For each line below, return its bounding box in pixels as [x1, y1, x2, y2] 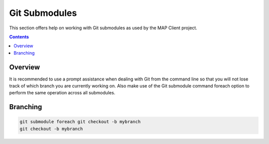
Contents [9, 34, 29, 40]
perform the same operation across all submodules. [9, 90, 116, 96]
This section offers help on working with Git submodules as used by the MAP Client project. [9, 25, 198, 31]
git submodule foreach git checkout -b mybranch [19, 119, 141, 125]
